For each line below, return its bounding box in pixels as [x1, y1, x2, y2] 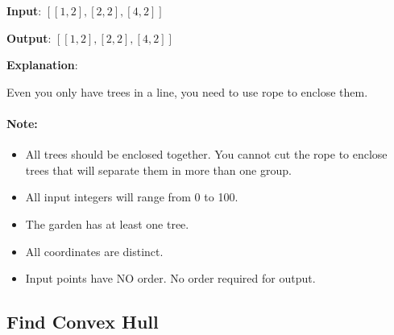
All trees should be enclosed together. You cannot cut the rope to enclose [25, 146, 388, 163]
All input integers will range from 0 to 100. [25, 188, 238, 205]
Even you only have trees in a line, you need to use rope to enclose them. [6, 83, 368, 100]
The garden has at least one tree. [25, 215, 189, 232]
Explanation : [6, 56, 78, 73]
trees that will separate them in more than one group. [25, 161, 292, 178]
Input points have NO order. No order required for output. [25, 270, 316, 287]
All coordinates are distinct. [25, 242, 164, 259]
